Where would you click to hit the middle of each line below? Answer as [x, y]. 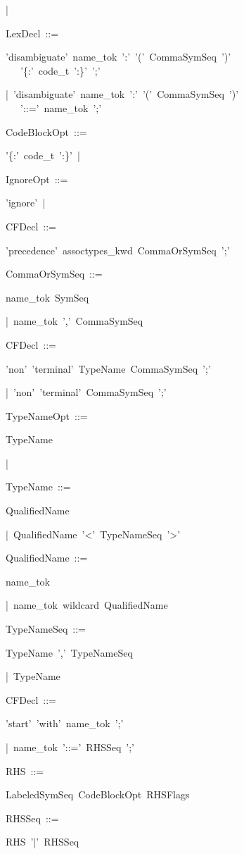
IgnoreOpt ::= [37, 179]
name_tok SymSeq [47, 297]
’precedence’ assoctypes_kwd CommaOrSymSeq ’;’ [118, 250]
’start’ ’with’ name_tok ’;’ [65, 723]
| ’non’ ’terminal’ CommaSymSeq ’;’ [86, 392]
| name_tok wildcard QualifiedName [87, 605]
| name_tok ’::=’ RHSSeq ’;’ [70, 747]
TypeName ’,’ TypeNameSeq [69, 652]
